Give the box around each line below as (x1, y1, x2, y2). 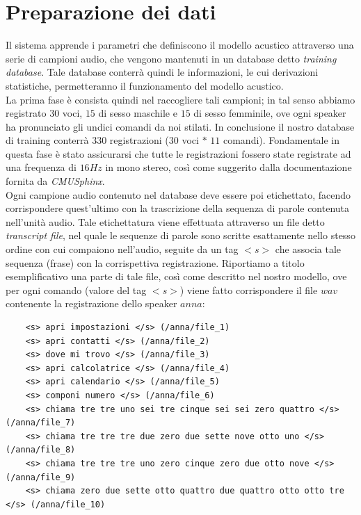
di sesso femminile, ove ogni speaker (193, 106, 346, 120)
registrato (6, 106, 47, 120)
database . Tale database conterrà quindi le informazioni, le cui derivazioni (6, 65, 319, 79)
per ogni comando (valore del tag (6, 282, 147, 297)
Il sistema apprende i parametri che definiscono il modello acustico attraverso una (6, 38, 354, 52)
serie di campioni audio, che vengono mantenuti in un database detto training (6, 51, 337, 65)
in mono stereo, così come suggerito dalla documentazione (105, 160, 352, 174)
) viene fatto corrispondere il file (179, 282, 318, 297)
